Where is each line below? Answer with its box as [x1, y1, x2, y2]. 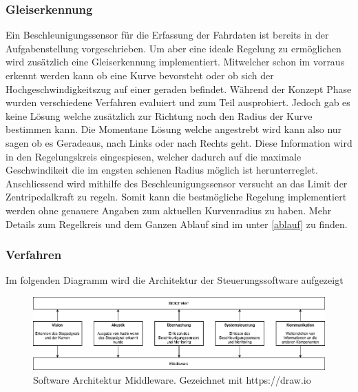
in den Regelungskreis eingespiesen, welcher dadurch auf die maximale [6, 149, 302, 163]
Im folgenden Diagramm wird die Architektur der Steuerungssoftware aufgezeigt [6, 273, 344, 287]
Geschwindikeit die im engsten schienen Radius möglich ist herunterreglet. [6, 163, 318, 177]
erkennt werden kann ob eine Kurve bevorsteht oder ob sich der [6, 68, 274, 82]
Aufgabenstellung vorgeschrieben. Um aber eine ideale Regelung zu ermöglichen [6, 41, 341, 55]
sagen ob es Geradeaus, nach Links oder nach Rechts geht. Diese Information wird [6, 135, 352, 149]
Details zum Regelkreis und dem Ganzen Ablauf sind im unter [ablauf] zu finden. [6, 216, 348, 231]
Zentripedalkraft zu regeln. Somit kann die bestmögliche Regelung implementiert [6, 189, 347, 204]
